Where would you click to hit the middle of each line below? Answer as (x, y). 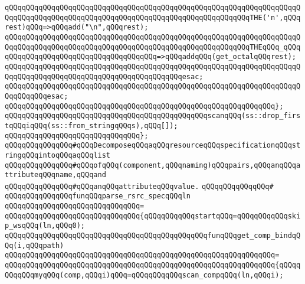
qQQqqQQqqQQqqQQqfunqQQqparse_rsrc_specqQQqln (98, 196)
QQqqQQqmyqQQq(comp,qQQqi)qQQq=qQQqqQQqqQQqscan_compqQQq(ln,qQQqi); (144, 275)
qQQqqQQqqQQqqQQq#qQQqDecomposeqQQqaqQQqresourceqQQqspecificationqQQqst (153, 146)
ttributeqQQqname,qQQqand (55, 175)
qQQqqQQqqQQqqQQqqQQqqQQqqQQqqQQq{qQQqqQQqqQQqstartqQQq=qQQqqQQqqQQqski (153, 216)
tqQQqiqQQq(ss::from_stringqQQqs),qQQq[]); (91, 125)
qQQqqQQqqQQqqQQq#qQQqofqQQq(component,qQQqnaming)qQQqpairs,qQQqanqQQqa (153, 165)
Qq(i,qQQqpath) (35, 245)
